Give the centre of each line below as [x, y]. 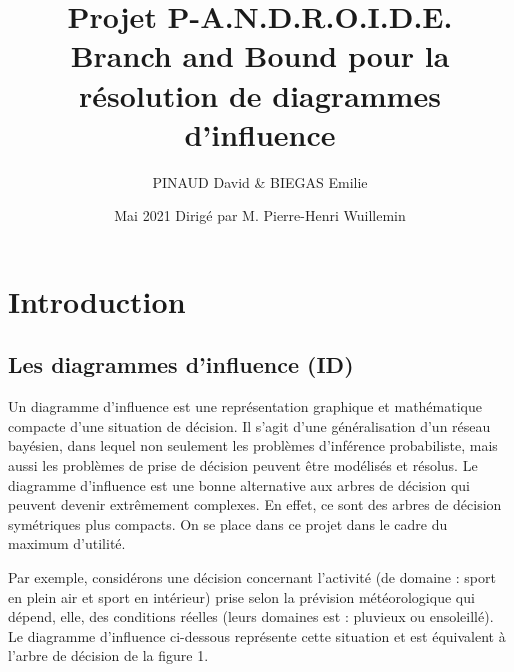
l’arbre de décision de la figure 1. [108, 655]
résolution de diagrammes [260, 94]
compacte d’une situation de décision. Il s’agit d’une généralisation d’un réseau [249, 425]
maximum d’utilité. [67, 543]
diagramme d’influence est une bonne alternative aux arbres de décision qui [239, 484]
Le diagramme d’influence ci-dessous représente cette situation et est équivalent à [257, 635]
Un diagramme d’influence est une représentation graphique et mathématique [245, 406]
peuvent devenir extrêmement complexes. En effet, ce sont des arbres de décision [255, 504]
